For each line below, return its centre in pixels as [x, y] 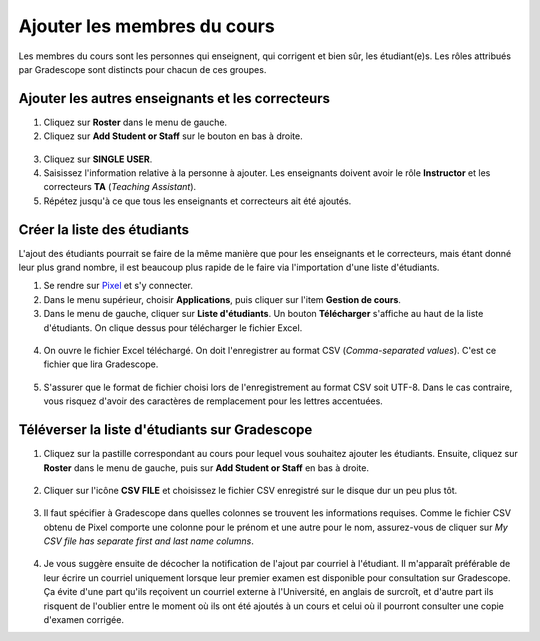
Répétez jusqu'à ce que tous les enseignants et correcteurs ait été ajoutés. [197, 201]
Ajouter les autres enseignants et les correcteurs [174, 98]
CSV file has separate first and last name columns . [148, 541]
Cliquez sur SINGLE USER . [98, 159]
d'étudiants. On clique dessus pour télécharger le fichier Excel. [173, 327]
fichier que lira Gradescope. [101, 364]
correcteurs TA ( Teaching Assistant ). [120, 187]
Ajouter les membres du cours [146, 26]
